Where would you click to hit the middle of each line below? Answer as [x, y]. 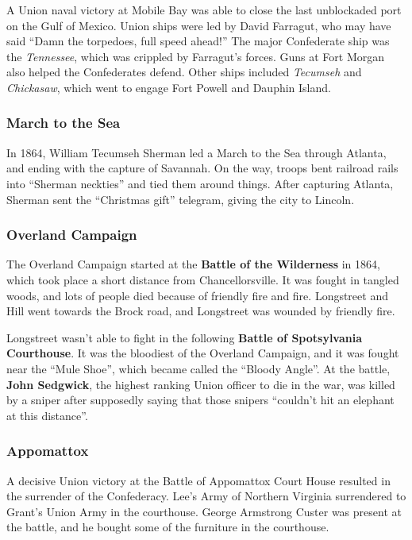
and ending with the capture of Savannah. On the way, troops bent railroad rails [202, 168]
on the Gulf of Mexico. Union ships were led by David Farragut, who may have [199, 25]
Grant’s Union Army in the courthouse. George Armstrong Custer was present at [204, 511]
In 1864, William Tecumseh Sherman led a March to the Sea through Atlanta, [196, 152]
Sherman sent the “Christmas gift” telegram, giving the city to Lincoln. [181, 199]
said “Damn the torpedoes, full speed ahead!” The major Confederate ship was [198, 41]
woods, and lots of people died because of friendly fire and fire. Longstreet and [197, 295]
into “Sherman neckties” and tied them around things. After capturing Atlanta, [200, 183]
